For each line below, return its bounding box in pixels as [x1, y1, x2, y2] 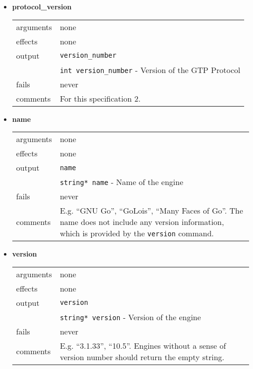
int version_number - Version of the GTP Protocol [60, 64, 241, 75]
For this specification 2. [60, 92, 141, 104]
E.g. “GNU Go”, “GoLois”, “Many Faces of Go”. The [60, 205, 243, 217]
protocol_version [12, 1, 72, 11]
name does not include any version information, [60, 216, 224, 228]
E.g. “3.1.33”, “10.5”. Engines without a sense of [60, 339, 226, 351]
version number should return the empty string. [60, 351, 224, 363]
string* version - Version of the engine [60, 311, 201, 323]
